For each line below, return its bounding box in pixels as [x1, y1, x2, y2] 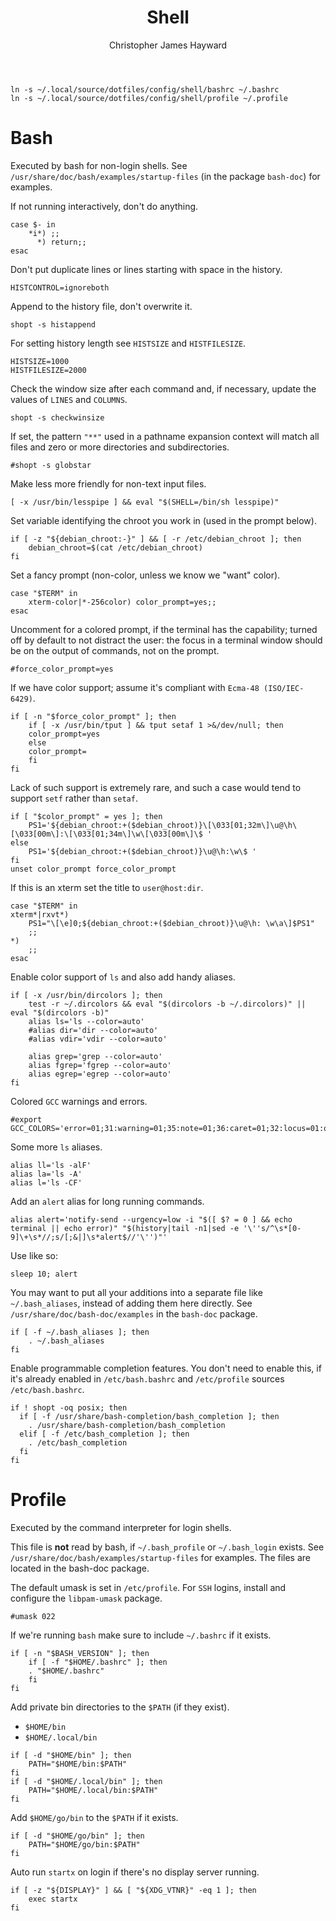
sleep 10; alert [10, 1269, 78, 1279]
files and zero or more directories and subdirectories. [10, 441, 230, 453]
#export [10, 1114, 43, 1125]
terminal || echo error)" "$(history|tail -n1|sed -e [10, 1223, 240, 1233]
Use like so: [10, 1249, 58, 1261]
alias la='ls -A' [10, 1169, 83, 1179]
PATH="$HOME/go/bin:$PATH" [28, 1839, 141, 1850]
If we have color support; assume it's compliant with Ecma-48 [10, 681, 260, 693]
